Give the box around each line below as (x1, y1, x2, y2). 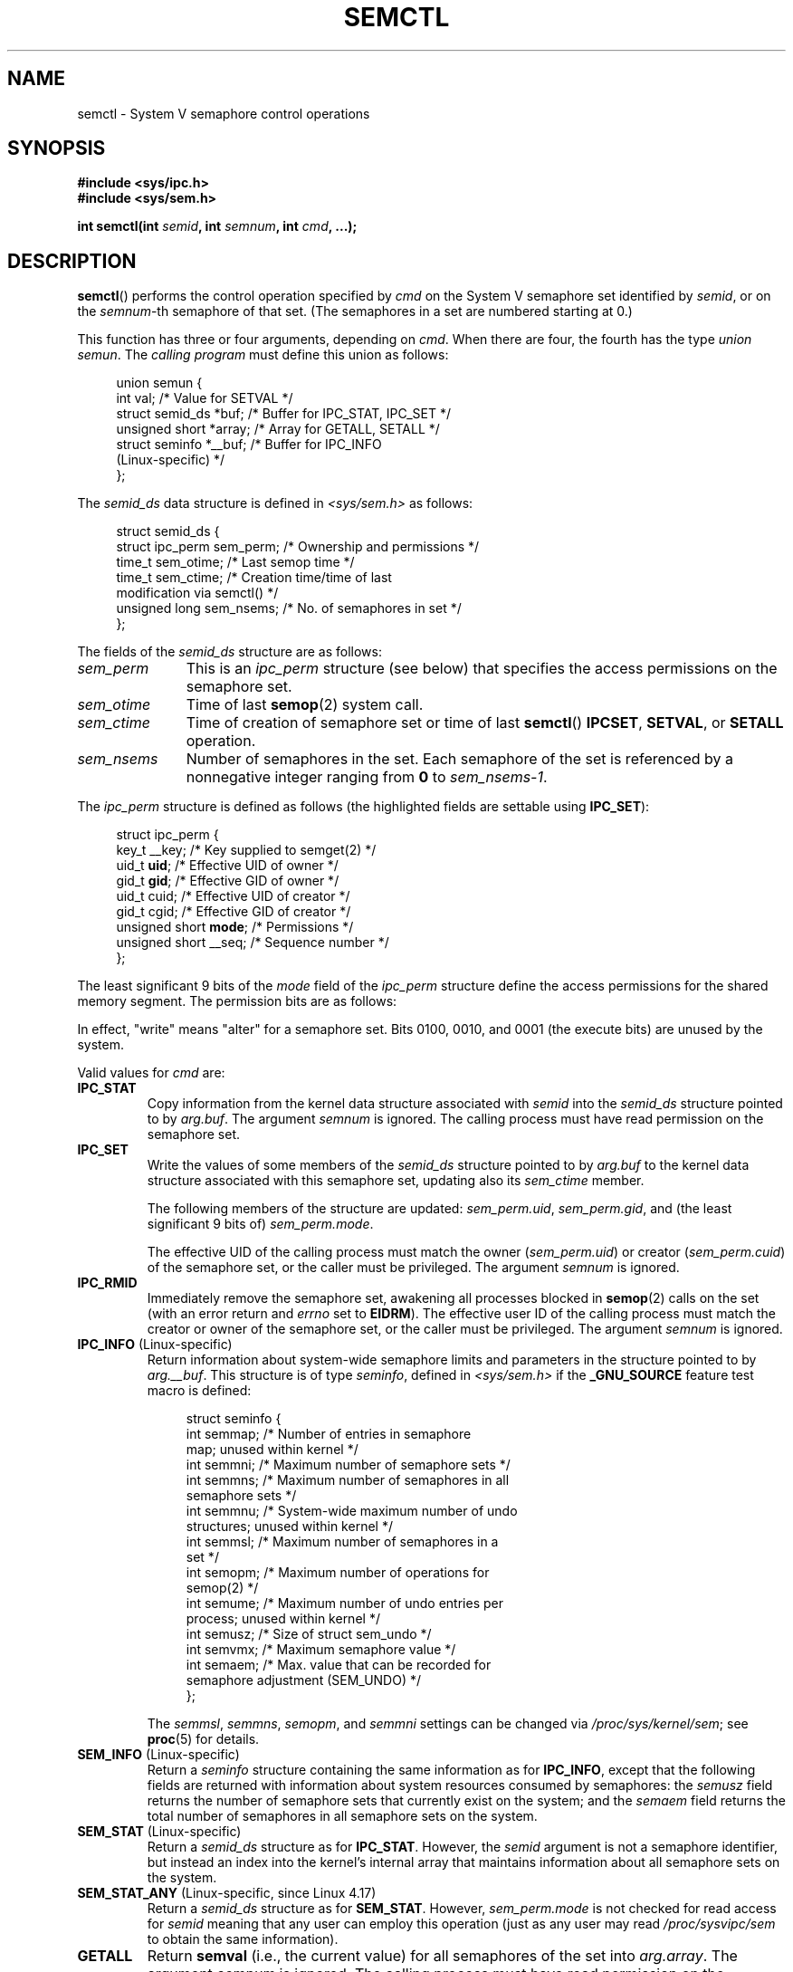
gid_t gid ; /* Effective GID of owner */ (116, 873, 339, 889)
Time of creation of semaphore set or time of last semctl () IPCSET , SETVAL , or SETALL (186, 713, 784, 732)
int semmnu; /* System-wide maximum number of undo (186, 1503, 518, 1519)
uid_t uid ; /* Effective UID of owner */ (116, 857, 339, 874)
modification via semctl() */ (116, 585, 279, 601)
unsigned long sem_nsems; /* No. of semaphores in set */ (116, 600, 462, 617)
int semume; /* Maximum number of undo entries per (186, 1595, 503, 1612)
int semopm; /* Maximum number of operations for (186, 1565, 490, 1581)
